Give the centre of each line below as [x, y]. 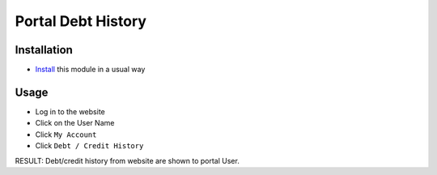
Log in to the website [70, 111]
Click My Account [66, 134]
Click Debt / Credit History [89, 146]
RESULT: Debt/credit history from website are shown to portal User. [127, 160]
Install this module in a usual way [90, 70]
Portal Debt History [81, 21]
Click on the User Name [75, 123]
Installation [44, 50]
